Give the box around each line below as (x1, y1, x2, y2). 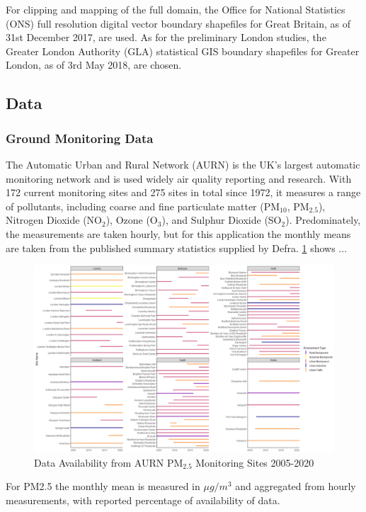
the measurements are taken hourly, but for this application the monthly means (6, 226, 351, 241)
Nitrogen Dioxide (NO (6, 212, 102, 227)
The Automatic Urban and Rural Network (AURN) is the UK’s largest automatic (6, 157, 360, 171)
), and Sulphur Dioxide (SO (161, 212, 282, 227)
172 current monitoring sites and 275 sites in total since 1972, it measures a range (6, 185, 361, 200)
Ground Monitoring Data (6, 129, 154, 147)
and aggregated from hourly (235, 479, 356, 494)
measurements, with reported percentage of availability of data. (6, 492, 280, 507)
